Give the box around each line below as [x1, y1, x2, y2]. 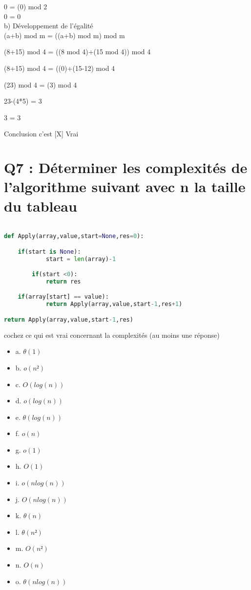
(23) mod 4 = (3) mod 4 [4, 79, 77, 89]
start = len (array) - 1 [45, 255, 116, 262]
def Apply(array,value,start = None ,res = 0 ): [4, 233, 144, 240]
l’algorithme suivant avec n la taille [4, 176, 246, 197]
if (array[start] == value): [18, 293, 109, 301]
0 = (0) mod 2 [4, 1, 47, 11]
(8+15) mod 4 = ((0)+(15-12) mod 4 [4, 63, 115, 73]
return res [45, 278, 81, 285]
